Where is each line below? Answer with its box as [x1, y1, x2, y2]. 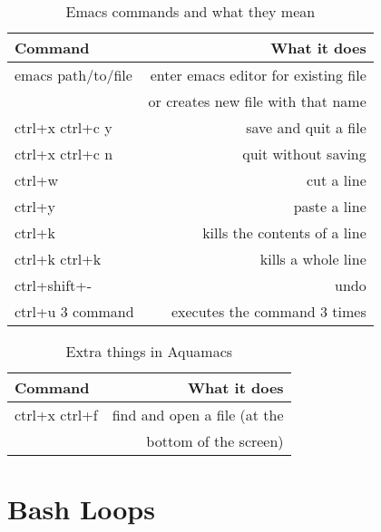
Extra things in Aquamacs [65, 341, 233, 362]
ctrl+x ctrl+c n [15, 143, 113, 164]
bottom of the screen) [146, 430, 284, 451]
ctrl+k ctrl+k [15, 248, 102, 269]
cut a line [306, 169, 366, 190]
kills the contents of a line [202, 222, 366, 243]
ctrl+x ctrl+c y [15, 117, 112, 138]
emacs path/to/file [15, 64, 132, 85]
